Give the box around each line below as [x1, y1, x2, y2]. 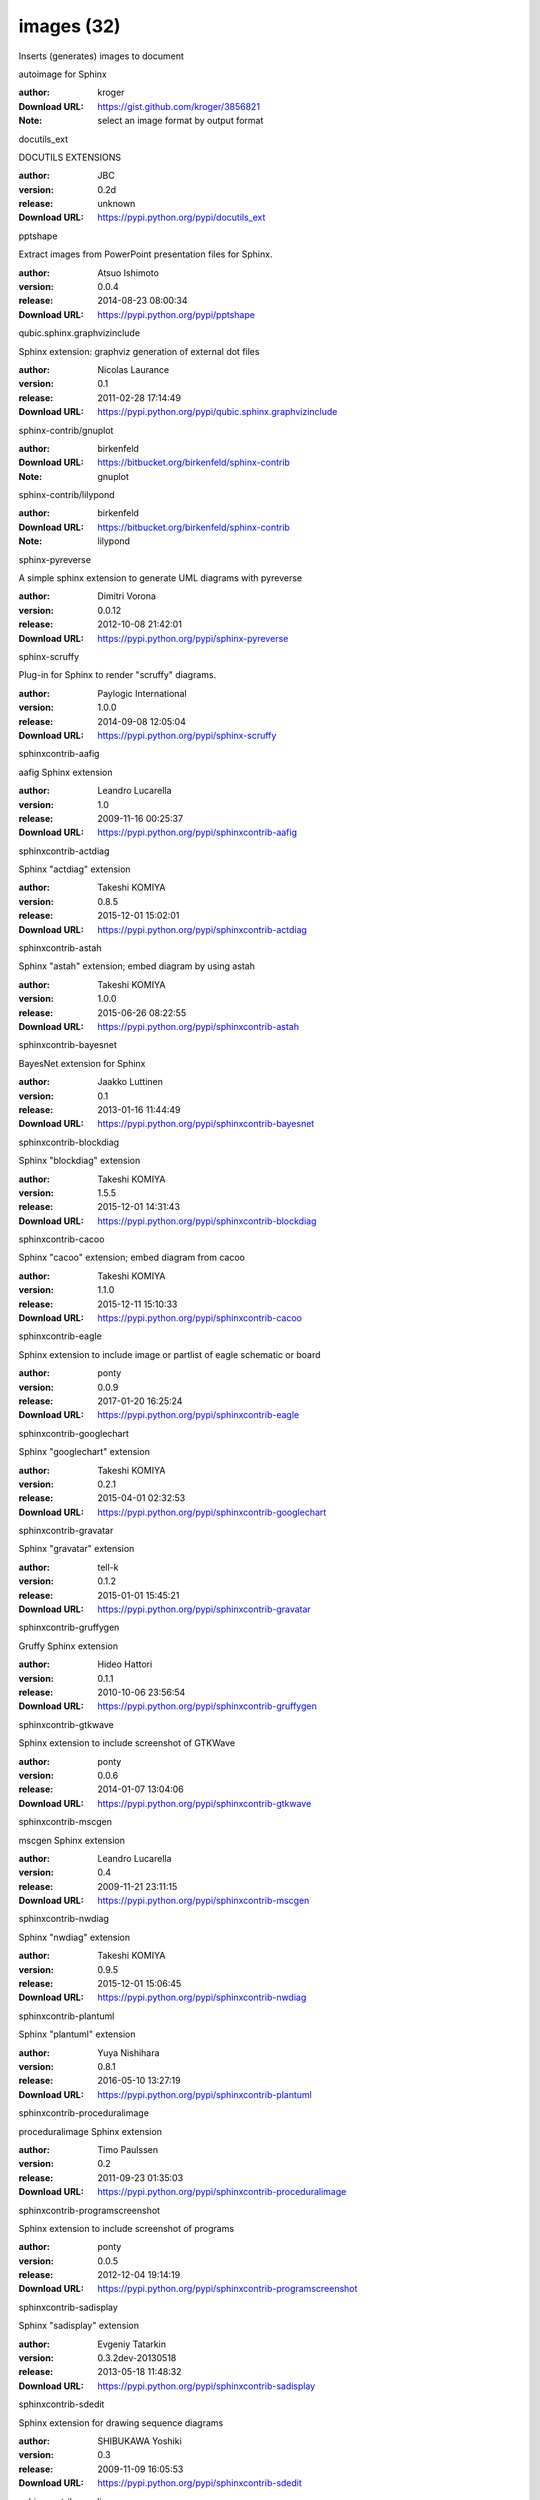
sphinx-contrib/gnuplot [18, 424, 114, 436]
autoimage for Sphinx [18, 68, 107, 80]
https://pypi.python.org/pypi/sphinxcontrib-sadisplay [97, 2380, 316, 2392]
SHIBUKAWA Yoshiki [97, 2435, 182, 2447]
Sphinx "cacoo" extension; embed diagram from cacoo [18, 1251, 245, 1264]
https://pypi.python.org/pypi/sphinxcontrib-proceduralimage [97, 2186, 347, 2198]
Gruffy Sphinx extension [18, 1640, 119, 1652]
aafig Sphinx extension [18, 766, 113, 778]
